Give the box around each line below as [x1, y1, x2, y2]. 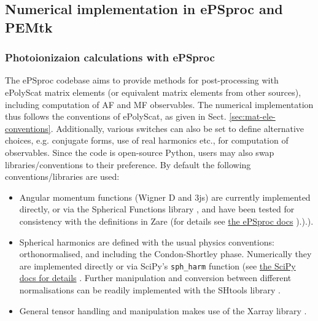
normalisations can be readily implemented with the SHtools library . [19, 283, 281, 296]
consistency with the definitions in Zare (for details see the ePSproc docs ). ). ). [19, 214, 314, 227]
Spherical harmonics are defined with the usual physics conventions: [19, 235, 274, 248]
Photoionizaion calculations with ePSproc [5, 50, 215, 65]
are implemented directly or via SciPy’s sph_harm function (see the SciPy [19, 259, 296, 272]
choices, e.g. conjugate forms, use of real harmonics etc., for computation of [5, 134, 289, 147]
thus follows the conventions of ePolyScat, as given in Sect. [5, 110, 227, 123]
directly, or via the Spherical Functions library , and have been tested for [19, 203, 295, 215]
